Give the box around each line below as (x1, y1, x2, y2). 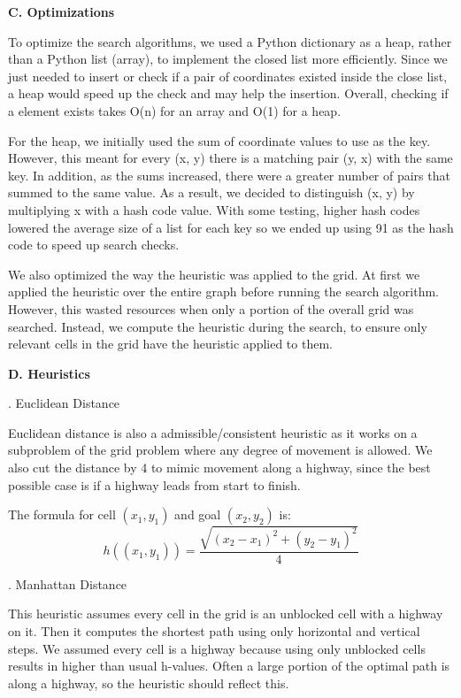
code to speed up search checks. (8, 235, 180, 254)
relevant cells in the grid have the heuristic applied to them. (8, 334, 333, 353)
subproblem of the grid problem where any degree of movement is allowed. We (8, 441, 433, 459)
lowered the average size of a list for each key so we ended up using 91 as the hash (8, 218, 454, 236)
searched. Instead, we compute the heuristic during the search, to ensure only (8, 317, 427, 335)
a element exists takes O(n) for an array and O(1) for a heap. (8, 101, 342, 119)
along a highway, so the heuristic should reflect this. (8, 673, 289, 692)
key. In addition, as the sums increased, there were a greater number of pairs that (8, 165, 450, 184)
